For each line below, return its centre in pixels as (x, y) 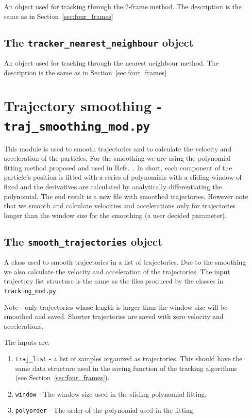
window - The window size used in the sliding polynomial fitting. (111, 393)
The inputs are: (27, 342)
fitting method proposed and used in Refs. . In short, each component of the (118, 167)
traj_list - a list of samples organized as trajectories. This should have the (129, 358)
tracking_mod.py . (31, 290)
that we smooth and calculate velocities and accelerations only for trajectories (120, 206)
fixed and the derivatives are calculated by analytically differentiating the (113, 186)
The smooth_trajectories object (83, 241)
